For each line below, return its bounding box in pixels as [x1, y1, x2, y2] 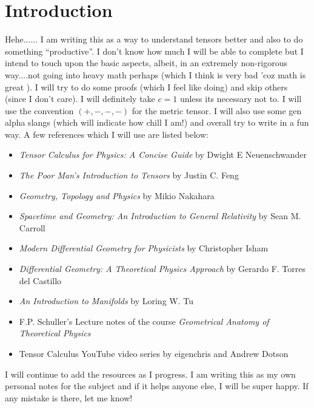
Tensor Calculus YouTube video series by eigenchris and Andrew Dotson [19, 347, 289, 359]
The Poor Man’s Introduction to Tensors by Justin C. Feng [19, 169, 239, 182]
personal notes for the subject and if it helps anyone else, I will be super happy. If [5, 379, 309, 392]
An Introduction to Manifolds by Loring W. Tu [19, 294, 193, 307]
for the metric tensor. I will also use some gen [132, 104, 302, 117]
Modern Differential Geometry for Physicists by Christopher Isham [19, 242, 269, 254]
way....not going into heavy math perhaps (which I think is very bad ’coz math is [5, 68, 306, 81]
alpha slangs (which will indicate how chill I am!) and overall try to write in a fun [5, 116, 309, 129]
